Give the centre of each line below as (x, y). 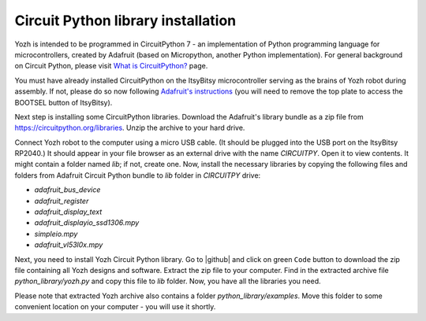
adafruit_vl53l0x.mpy (69, 245)
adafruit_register (62, 201)
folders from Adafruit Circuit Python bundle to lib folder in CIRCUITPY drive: (138, 175)
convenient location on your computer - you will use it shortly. (115, 307)
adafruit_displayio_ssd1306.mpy (87, 223)
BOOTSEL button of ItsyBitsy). (64, 102)
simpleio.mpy (56, 234)
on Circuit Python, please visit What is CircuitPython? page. (111, 66)
